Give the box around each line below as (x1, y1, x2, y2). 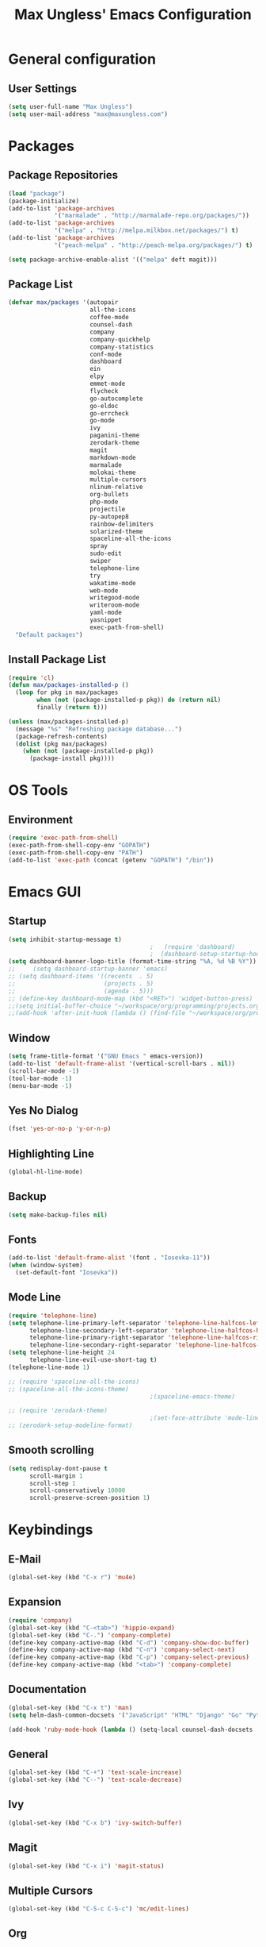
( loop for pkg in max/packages (15, 688, 119, 696)
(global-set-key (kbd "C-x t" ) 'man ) (8, 1703, 133, 1712)
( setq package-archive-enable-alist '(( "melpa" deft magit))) (8, 256, 218, 264)
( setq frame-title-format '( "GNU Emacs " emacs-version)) (8, 1052, 203, 1061)
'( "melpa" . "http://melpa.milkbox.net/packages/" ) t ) (54, 226, 239, 235)
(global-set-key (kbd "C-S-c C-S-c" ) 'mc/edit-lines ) (8, 1905, 190, 1913)
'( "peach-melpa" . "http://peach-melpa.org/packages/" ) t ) (54, 241, 253, 249)
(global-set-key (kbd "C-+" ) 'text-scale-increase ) (8, 1768, 182, 1776)
